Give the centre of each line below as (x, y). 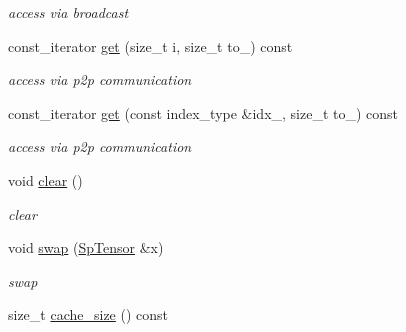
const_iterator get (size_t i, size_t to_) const (150, 45)
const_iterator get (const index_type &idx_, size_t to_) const (203, 112)
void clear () (45, 179)
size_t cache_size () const (88, 314)
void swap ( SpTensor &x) (86, 247)
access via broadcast (68, 12)
